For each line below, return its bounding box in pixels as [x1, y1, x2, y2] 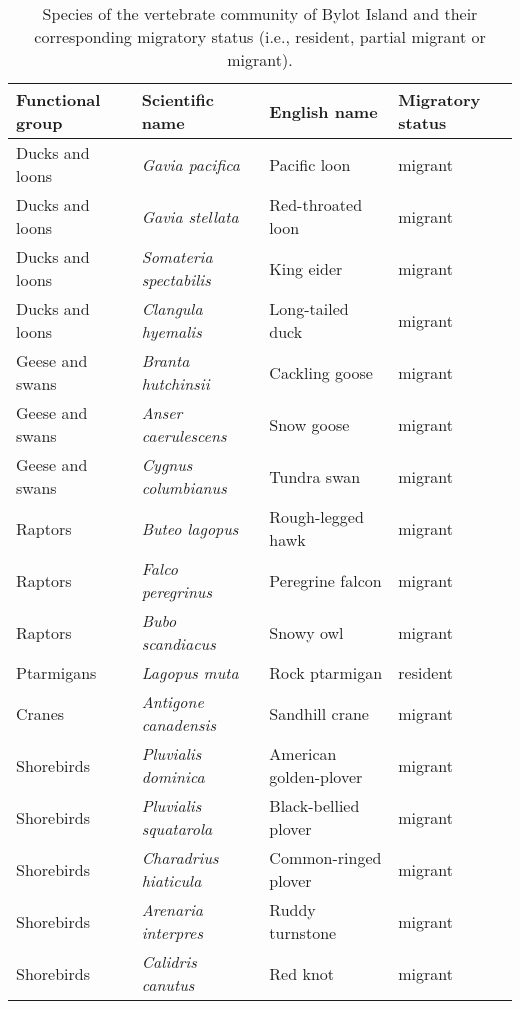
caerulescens [141, 424, 227, 447]
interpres [141, 921, 204, 944]
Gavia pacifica [141, 152, 240, 176]
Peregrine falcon [269, 568, 382, 592]
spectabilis [141, 268, 211, 291]
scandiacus [141, 632, 216, 655]
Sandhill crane [269, 701, 369, 725]
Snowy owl [269, 620, 344, 644]
